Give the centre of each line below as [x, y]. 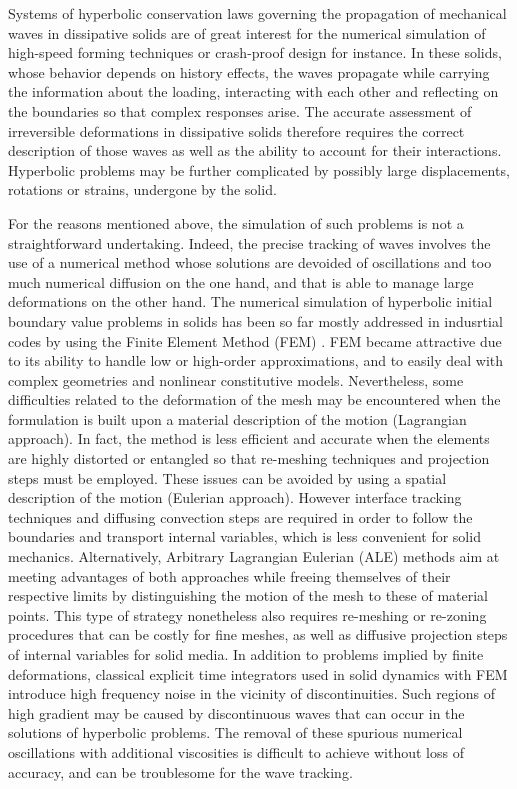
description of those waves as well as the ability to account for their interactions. [255, 150]
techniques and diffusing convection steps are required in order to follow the [240, 516]
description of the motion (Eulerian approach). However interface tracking [235, 497]
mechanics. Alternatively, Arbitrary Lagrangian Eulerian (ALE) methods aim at [254, 556]
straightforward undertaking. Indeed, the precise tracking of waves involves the [249, 242]
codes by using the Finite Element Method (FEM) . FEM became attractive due [255, 340]
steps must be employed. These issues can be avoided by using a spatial [227, 477]
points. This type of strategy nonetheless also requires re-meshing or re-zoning [247, 614]
